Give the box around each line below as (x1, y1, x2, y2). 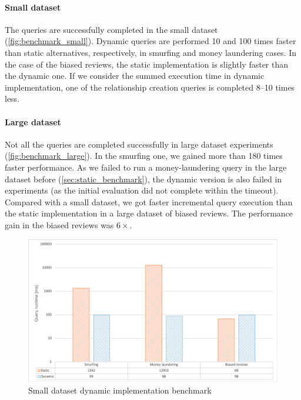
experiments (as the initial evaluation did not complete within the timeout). (5, 184, 279, 196)
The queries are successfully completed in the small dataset (5, 23, 218, 35)
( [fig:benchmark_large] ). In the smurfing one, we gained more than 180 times (5, 149, 283, 162)
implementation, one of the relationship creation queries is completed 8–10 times (5, 81, 295, 93)
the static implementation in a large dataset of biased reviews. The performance (5, 207, 293, 219)
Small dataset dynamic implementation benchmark (28, 384, 212, 396)
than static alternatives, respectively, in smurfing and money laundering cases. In (5, 46, 297, 58)
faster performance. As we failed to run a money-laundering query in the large (5, 161, 287, 173)
